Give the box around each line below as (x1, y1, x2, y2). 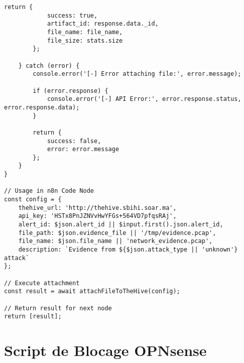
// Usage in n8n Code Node (4, 187, 94, 195)
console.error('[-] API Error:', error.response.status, (47, 95, 241, 103)
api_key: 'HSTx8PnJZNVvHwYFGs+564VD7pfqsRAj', (18, 212, 177, 220)
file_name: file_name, (47, 28, 123, 36)
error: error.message (47, 146, 119, 153)
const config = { (4, 196, 62, 203)
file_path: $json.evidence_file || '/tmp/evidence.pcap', (18, 229, 216, 236)
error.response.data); (4, 103, 80, 111)
